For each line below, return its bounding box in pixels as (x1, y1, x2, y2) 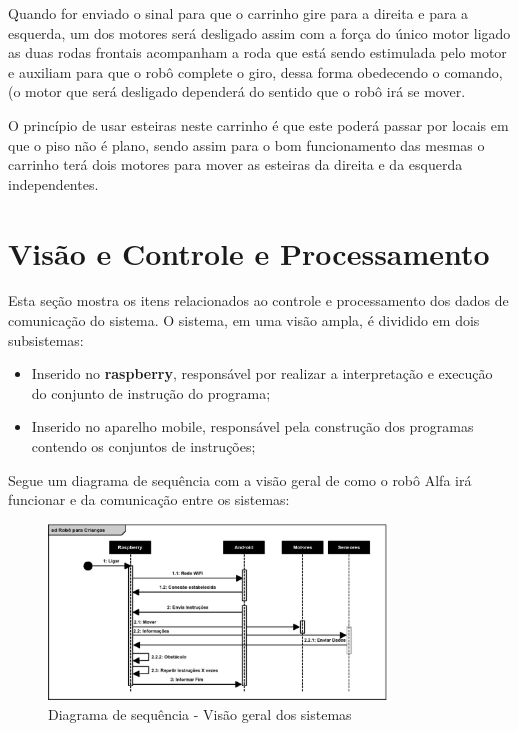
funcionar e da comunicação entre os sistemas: (8, 489, 290, 510)
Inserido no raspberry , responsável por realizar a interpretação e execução (31, 363, 493, 384)
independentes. (8, 173, 99, 194)
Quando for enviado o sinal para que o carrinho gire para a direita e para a (8, 3, 469, 23)
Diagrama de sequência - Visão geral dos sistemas (48, 703, 352, 724)
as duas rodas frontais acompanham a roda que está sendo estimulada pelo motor (8, 42, 507, 63)
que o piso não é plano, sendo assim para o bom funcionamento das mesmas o (8, 134, 485, 155)
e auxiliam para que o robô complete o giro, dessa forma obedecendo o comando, (8, 61, 503, 82)
